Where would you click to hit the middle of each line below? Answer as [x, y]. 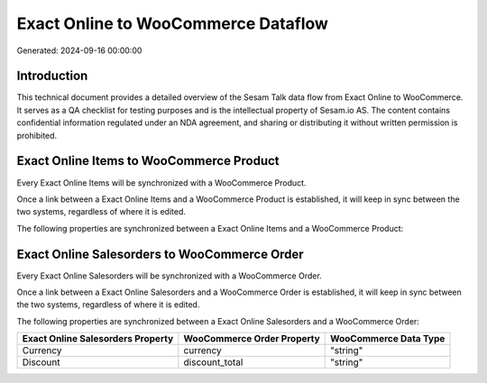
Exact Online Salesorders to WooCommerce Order [160, 254]
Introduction [52, 76]
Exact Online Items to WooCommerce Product [148, 161]
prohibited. [37, 135]
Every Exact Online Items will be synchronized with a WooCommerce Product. [161, 182]
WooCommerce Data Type [387, 339]
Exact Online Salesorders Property [98, 339]
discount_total [213, 362]
